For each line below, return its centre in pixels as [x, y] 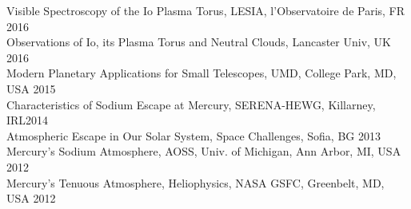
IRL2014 [28, 120]
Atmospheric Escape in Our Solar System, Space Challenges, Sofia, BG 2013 [194, 135]
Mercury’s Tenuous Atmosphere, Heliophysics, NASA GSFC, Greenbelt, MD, [196, 182]
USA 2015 [31, 88]
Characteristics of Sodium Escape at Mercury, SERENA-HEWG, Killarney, [191, 104]
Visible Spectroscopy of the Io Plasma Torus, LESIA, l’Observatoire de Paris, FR [206, 10]
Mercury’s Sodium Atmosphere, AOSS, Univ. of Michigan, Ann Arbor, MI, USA [204, 151]
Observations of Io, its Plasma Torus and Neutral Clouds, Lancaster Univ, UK [199, 42]
